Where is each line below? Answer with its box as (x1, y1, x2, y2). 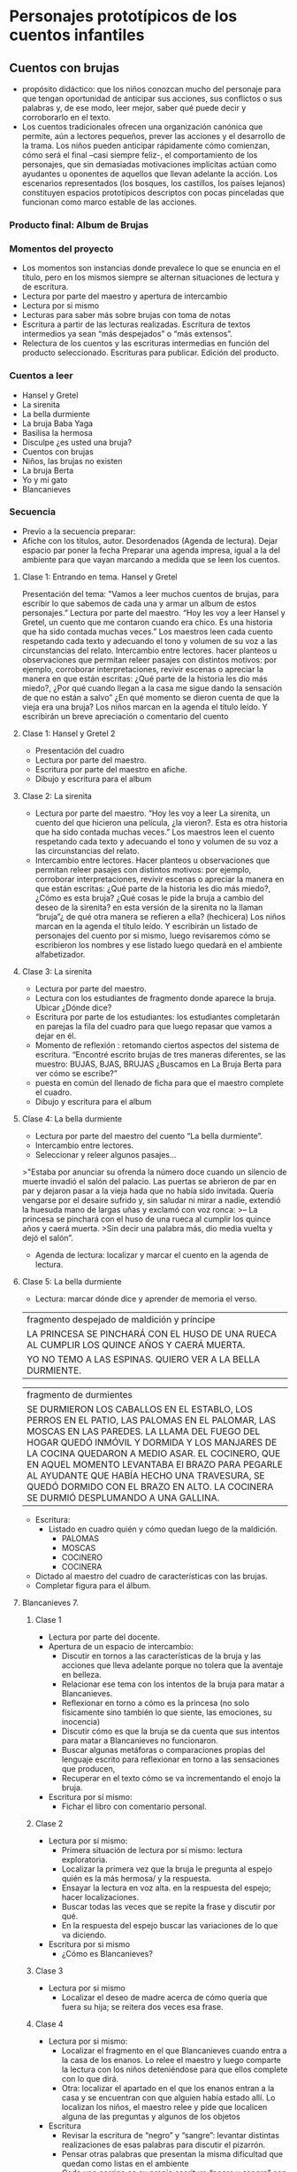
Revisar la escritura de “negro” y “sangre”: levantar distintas (61, 2129, 280, 2140)
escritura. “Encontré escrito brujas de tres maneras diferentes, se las (34, 1049, 286, 1059)
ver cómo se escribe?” (34, 1067, 118, 1078)
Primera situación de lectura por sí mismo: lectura (61, 1844, 243, 1855)
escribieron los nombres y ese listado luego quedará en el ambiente (34, 939, 283, 950)
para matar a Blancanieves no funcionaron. (61, 1734, 218, 1746)
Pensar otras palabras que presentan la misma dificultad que (61, 2148, 284, 2159)
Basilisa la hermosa (21, 427, 93, 438)
